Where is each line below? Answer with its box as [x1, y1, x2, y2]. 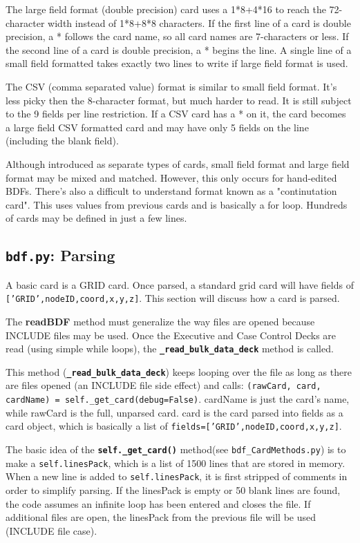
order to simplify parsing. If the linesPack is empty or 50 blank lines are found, [6, 482, 341, 497]
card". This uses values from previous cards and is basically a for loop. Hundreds [6, 197, 348, 211]
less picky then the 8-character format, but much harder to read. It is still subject [6, 93, 352, 107]
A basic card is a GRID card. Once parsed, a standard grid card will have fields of [6, 277, 354, 292]
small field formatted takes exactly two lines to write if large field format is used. [6, 56, 348, 70]
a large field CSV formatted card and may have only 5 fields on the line [6, 120, 309, 134]
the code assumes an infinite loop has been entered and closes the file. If [6, 496, 311, 511]
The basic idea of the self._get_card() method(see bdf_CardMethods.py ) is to [6, 442, 346, 456]
